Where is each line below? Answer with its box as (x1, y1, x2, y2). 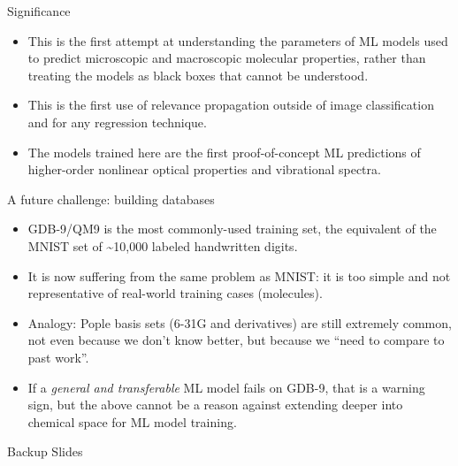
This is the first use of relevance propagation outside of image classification (27, 95, 434, 114)
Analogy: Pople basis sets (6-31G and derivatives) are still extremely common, (27, 313, 452, 332)
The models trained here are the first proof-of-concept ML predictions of (27, 142, 421, 161)
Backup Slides (7, 442, 83, 461)
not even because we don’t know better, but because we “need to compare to (27, 331, 445, 349)
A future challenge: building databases (7, 189, 215, 208)
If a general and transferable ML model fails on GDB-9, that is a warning (27, 378, 425, 396)
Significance (7, 2, 71, 19)
